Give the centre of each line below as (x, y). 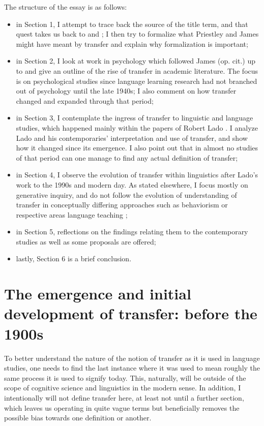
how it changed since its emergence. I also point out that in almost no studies (137, 148)
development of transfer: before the (131, 313)
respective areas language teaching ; (72, 214)
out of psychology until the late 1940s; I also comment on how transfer (126, 91)
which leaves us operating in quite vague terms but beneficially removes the (122, 407)
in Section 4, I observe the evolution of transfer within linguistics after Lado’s (137, 175)
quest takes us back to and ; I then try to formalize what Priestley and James (137, 34)
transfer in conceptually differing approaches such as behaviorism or (122, 205)
